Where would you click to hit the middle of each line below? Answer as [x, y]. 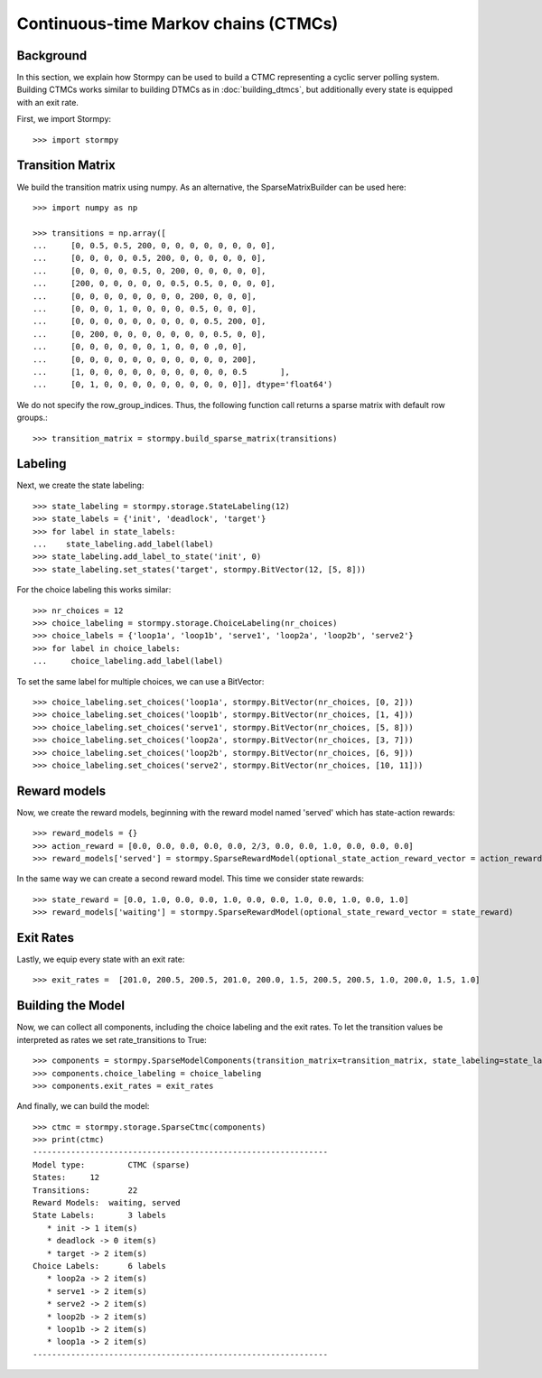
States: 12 [66, 1178]
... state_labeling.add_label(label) [123, 545]
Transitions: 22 [85, 1190]
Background [52, 56]
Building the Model [71, 1006]
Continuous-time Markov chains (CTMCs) [178, 23]
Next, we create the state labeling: [80, 485]
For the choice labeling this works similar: [94, 590]
